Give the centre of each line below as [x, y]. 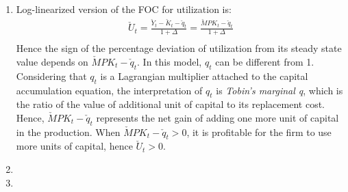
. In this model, [170, 61]
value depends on [52, 61]
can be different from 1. [265, 61]
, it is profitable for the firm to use [259, 132]
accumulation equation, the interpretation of [109, 90]
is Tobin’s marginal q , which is [279, 90]
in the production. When [68, 132]
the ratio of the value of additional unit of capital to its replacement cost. [170, 104]
